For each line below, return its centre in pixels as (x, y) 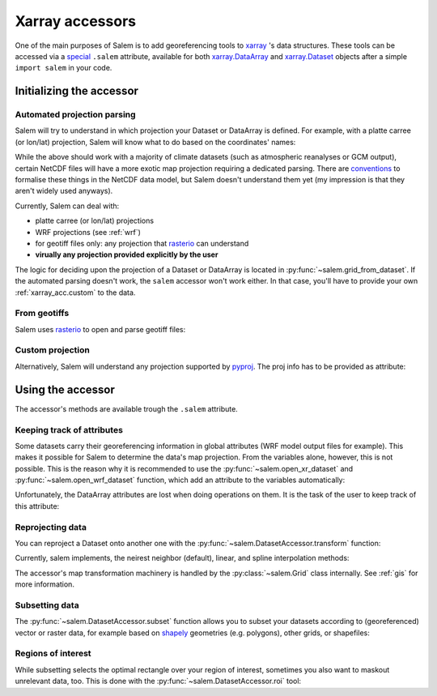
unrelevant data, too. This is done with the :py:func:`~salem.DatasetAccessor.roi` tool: (158, 681)
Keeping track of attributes (69, 429)
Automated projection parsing (76, 115)
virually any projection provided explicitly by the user (127, 254)
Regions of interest (53, 654)
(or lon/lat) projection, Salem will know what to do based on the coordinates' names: (155, 142)
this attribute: (37, 506)
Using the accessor (65, 389)
